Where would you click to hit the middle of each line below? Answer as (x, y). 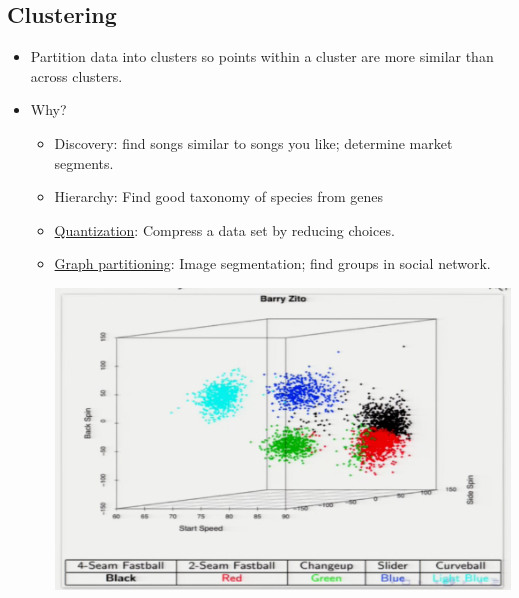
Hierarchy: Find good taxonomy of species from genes (218, 196)
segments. (84, 162)
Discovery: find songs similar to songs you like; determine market (253, 142)
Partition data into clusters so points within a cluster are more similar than (262, 56)
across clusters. (76, 75)
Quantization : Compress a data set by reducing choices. (224, 229)
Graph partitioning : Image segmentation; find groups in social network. (272, 263)
